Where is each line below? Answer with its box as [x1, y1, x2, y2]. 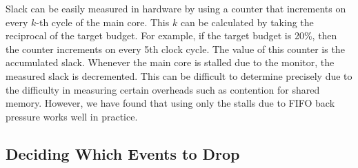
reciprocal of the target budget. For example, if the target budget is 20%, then [6, 28, 337, 43]
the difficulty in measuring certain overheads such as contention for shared [6, 82, 320, 96]
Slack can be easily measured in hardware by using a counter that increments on [6, 1, 346, 15]
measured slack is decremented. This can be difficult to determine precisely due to [6, 68, 352, 83]
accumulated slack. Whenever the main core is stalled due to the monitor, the [6, 55, 335, 70]
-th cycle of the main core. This [36, 14, 170, 29]
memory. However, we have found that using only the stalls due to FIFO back [6, 96, 335, 110]
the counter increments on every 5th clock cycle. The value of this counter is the [6, 41, 345, 56]
